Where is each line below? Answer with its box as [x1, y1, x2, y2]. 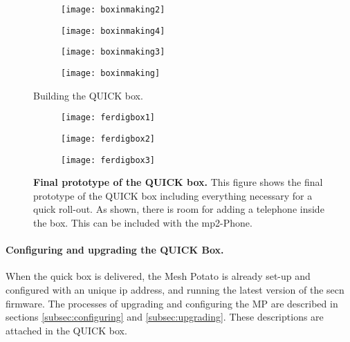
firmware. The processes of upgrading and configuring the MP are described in [6, 296, 338, 310]
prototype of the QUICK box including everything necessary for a [33, 188, 313, 202]
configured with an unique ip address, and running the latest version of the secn [6, 282, 344, 296]
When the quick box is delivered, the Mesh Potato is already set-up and [6, 269, 311, 283]
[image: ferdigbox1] [61, 113, 156, 123]
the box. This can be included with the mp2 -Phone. [33, 215, 252, 229]
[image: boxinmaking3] [61, 47, 165, 57]
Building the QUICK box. [33, 88, 143, 102]
